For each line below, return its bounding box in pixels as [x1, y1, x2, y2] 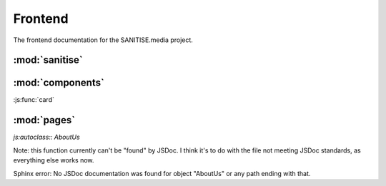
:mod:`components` [13, 77, 105, 89]
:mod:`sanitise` [13, 54, 84, 66]
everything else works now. [13, 156, 94, 165]
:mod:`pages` [13, 114, 75, 126]
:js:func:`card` [13, 95, 55, 104]
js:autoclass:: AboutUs [13, 133, 80, 142]
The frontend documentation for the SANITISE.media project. [13, 36, 193, 44]
